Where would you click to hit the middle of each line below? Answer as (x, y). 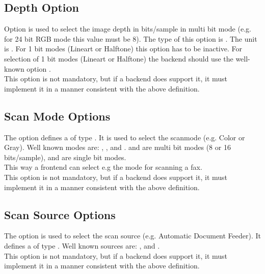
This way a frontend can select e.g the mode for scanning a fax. (103, 167)
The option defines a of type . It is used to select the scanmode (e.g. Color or (125, 137)
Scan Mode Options (57, 116)
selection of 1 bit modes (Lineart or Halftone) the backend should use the (119, 58)
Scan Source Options (60, 214)
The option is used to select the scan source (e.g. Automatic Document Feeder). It (132, 236)
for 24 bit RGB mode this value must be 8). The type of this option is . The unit (131, 38)
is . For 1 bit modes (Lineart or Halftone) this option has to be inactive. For (123, 49)
